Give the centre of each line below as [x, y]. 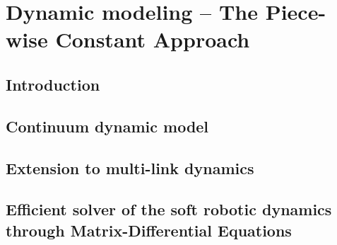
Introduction [53, 84]
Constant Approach [153, 39]
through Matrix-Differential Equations [149, 230]
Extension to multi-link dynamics [130, 167]
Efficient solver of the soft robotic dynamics [169, 209]
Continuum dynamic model [107, 126]
